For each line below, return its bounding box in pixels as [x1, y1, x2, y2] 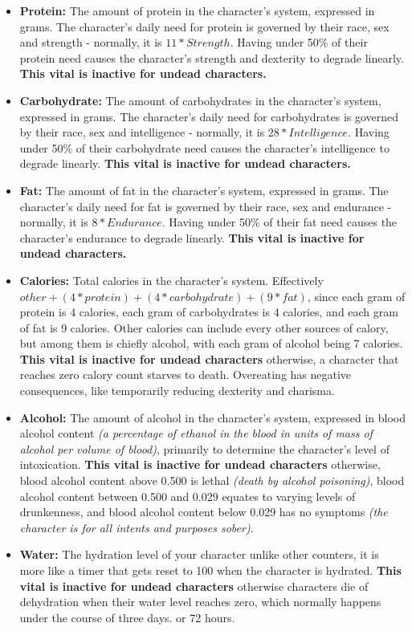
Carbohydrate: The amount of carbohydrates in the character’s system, [19, 92, 381, 108]
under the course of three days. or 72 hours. [19, 609, 235, 625]
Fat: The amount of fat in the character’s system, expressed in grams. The [19, 181, 389, 198]
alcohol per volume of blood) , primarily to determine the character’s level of [19, 440, 390, 457]
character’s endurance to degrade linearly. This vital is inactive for [19, 229, 365, 246]
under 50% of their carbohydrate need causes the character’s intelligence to [19, 139, 390, 156]
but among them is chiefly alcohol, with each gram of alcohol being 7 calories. [19, 335, 403, 352]
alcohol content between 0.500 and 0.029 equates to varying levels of [19, 487, 356, 504]
